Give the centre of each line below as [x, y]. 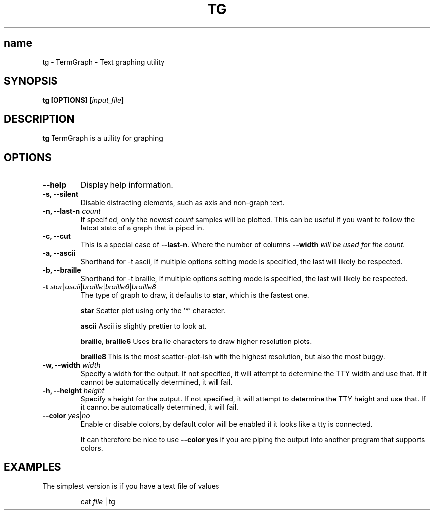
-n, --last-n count [71, 211]
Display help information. [127, 185]
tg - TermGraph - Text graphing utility [104, 62]
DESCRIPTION [39, 119]
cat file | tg [98, 501]
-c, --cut [56, 236]
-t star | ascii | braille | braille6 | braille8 [99, 287]
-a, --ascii [59, 253]
